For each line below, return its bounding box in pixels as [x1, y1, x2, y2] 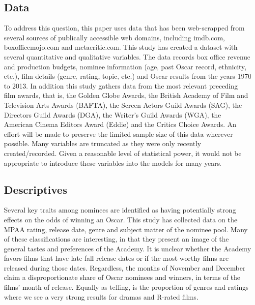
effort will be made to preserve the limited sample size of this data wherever [4, 128, 233, 139]
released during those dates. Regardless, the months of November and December [4, 262, 246, 273]
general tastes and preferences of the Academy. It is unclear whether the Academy [4, 243, 251, 253]
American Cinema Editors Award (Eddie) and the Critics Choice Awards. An [4, 119, 236, 129]
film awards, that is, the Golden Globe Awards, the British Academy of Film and [4, 90, 248, 100]
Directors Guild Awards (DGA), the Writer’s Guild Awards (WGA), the [4, 109, 221, 120]
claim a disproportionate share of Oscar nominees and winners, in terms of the [4, 272, 240, 282]
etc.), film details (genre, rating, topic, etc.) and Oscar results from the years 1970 [4, 71, 252, 81]
